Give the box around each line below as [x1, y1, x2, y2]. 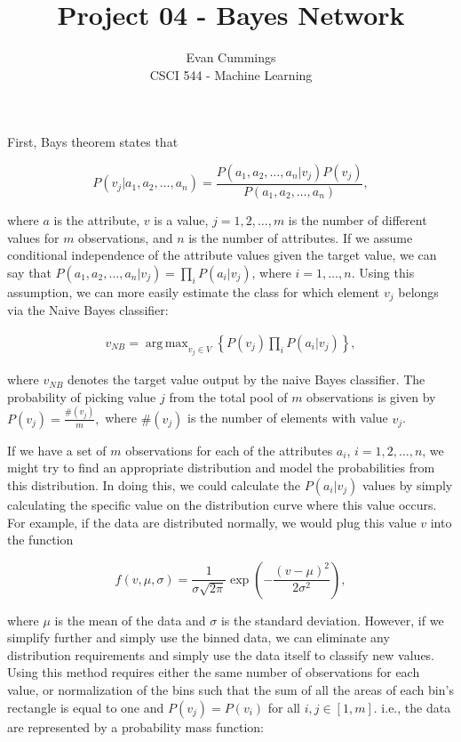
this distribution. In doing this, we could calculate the [7, 475, 301, 494]
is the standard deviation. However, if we [220, 610, 444, 629]
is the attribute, [53, 210, 140, 229]
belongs [398, 282, 439, 301]
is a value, [154, 210, 209, 229]
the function [7, 530, 74, 549]
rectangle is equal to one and [7, 698, 164, 716]
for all [267, 698, 301, 716]
